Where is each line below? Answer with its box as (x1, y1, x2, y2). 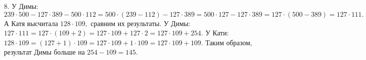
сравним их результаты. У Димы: (91, 18, 190, 28)
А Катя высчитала (4, 18, 58, 28)
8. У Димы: (4, 1, 39, 11)
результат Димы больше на (4, 47, 85, 57)
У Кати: (205, 28, 229, 38)
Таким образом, (205, 37, 252, 47)
